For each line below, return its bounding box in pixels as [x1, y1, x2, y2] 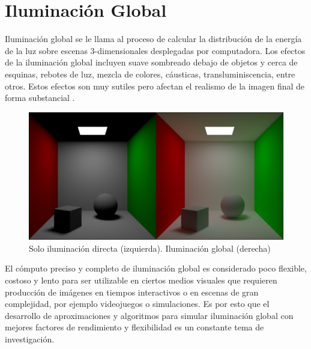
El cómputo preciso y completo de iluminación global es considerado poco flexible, [5, 262, 307, 275]
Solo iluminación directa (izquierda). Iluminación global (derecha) [29, 241, 271, 254]
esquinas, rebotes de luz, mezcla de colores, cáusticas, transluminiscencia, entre [5, 67, 295, 80]
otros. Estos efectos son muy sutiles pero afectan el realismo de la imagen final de [5, 79, 305, 92]
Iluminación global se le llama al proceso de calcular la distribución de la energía [5, 32, 302, 45]
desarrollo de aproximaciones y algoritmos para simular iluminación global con [5, 309, 294, 321]
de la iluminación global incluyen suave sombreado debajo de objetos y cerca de [5, 56, 298, 68]
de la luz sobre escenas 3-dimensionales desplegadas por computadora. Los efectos [5, 44, 306, 56]
